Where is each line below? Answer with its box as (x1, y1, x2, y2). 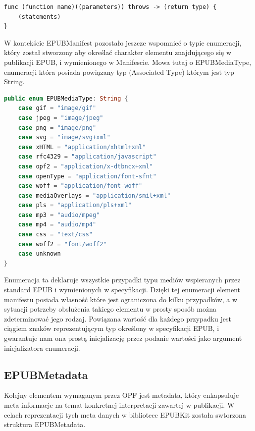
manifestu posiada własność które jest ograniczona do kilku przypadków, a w (4, 294, 238, 304)
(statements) (18, 13, 61, 20)
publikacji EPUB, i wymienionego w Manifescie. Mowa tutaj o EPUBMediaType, (4, 56, 252, 67)
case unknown (18, 250, 61, 258)
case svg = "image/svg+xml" (18, 134, 110, 141)
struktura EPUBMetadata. (4, 419, 86, 430)
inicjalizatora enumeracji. (4, 342, 80, 353)
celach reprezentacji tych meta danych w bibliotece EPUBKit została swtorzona (4, 409, 246, 420)
